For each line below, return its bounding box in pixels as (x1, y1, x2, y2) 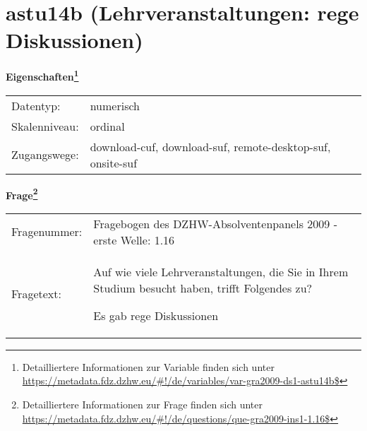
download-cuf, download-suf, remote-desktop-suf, (90, 138, 331, 155)
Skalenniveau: (11, 117, 79, 134)
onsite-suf (90, 154, 138, 171)
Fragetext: (11, 285, 61, 302)
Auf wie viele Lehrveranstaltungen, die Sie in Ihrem (93, 263, 349, 280)
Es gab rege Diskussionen (93, 307, 219, 324)
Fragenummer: (11, 223, 83, 240)
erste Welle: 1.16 (93, 231, 175, 248)
